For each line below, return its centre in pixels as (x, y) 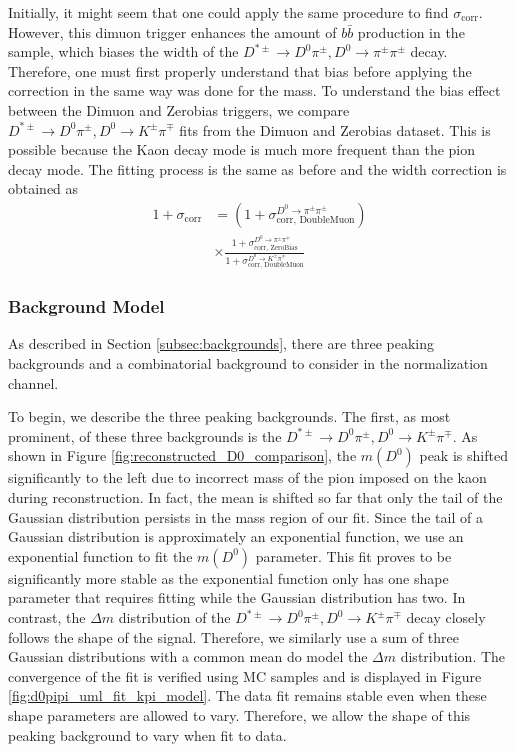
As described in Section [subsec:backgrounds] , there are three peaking (221, 343)
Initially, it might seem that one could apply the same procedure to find (228, 12)
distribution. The (453, 656)
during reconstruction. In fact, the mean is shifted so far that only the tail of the (255, 497)
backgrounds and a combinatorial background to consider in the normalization (248, 363)
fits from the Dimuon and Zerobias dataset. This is (335, 129)
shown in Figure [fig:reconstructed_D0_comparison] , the (182, 455)
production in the (411, 31)
